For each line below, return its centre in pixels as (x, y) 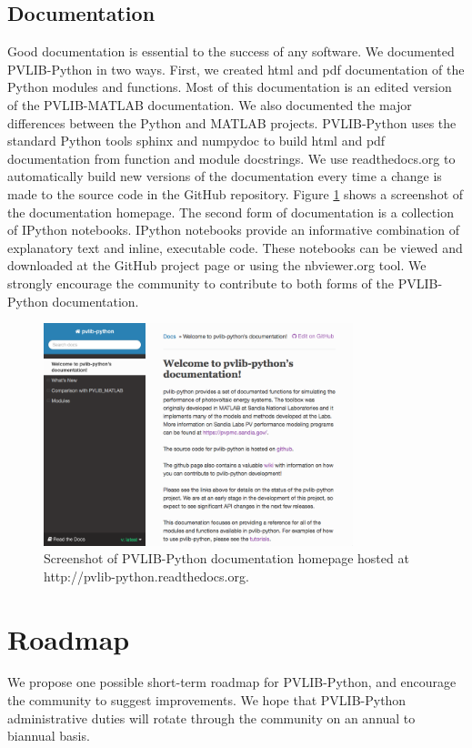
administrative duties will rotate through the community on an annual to (211, 718)
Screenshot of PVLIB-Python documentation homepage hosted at (226, 558)
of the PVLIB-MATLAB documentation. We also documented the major (210, 104)
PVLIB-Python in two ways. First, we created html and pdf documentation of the (236, 69)
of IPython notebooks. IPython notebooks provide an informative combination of (233, 230)
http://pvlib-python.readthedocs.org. (146, 576)
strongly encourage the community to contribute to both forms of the (201, 283)
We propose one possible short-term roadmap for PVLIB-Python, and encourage (232, 682)
